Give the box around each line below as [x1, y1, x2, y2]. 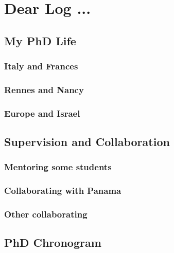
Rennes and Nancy [4, 83, 84, 96]
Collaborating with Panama [4, 184, 121, 197]
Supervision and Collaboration [4, 134, 170, 150]
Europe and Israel [4, 106, 80, 119]
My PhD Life [4, 32, 76, 48]
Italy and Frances [4, 60, 78, 73]
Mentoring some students [4, 160, 112, 173]
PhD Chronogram [4, 234, 101, 250]
